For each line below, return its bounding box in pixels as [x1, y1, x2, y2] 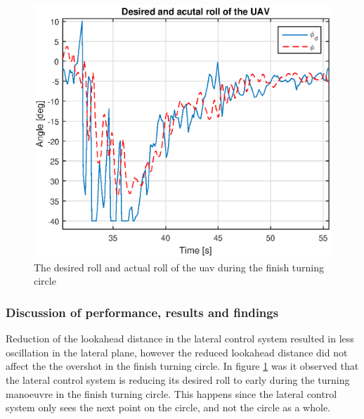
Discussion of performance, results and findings [6, 303, 279, 321]
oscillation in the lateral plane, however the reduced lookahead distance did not [6, 344, 348, 359]
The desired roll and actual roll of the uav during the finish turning [34, 259, 325, 274]
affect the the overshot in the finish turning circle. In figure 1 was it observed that [6, 359, 359, 373]
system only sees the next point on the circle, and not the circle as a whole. [6, 400, 331, 415]
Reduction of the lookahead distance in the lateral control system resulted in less [6, 331, 354, 346]
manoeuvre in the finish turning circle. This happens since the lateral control [6, 386, 337, 401]
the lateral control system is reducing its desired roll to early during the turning [6, 373, 350, 387]
